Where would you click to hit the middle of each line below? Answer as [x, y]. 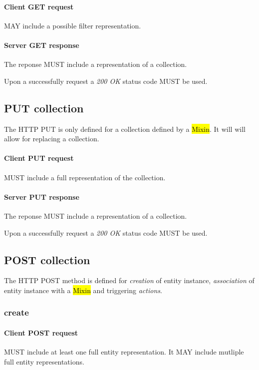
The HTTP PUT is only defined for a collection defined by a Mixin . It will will [125, 129]
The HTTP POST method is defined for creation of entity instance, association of [129, 280]
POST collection [47, 259]
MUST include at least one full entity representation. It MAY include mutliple [124, 352]
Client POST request [41, 332]
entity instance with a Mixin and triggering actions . [83, 290]
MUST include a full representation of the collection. [85, 177]
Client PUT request [39, 158]
